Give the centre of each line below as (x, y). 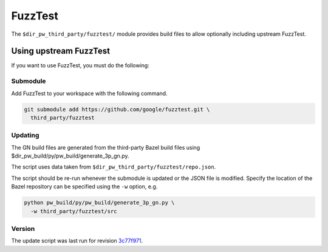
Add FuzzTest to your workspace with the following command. (89, 93)
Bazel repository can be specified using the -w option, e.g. (84, 187)
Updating (25, 135)
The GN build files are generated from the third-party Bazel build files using (106, 147)
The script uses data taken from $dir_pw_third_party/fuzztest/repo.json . (114, 167)
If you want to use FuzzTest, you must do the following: (80, 65)
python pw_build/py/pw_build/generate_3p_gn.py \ (99, 203)
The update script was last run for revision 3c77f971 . (77, 241)
